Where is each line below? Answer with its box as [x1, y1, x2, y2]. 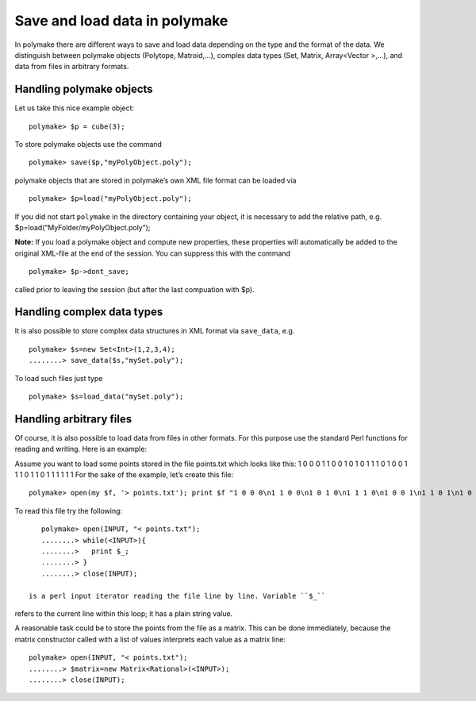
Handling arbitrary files [14, 412, 132, 426]
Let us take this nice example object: [14, 103, 135, 113]
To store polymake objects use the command [14, 140, 163, 149]
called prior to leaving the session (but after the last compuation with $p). [14, 284, 255, 294]
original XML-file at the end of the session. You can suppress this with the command [14, 248, 291, 258]
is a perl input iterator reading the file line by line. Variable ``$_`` [29, 591, 326, 600]
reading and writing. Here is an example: [14, 445, 147, 454]
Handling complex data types [14, 306, 163, 319]
